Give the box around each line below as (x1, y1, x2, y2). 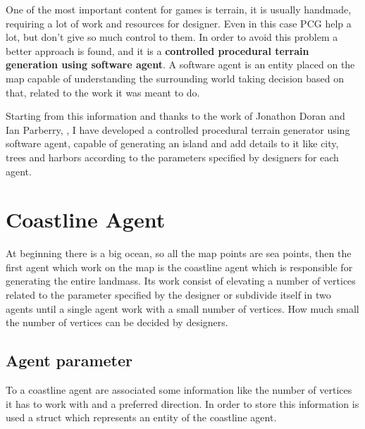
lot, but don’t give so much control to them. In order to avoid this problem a (6, 30, 338, 44)
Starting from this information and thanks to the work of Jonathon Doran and (6, 108, 345, 123)
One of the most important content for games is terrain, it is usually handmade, (6, 2, 352, 16)
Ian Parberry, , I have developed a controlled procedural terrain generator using (6, 122, 350, 137)
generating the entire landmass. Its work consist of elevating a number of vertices (6, 273, 356, 288)
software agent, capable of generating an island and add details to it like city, (6, 136, 339, 151)
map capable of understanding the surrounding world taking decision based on (6, 70, 345, 85)
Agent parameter (6, 349, 133, 371)
